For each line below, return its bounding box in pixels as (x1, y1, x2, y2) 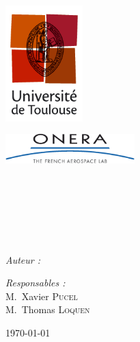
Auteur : (5, 252, 41, 266)
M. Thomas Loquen (5, 302, 90, 317)
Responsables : (5, 275, 66, 290)
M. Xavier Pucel (5, 288, 78, 303)
